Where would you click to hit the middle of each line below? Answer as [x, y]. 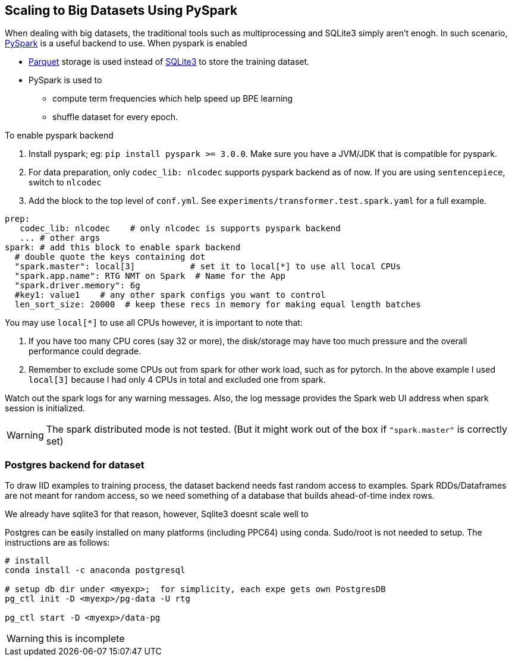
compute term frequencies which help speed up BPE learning [173, 99]
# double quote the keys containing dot [110, 257]
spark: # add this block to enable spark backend [123, 248]
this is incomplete [85, 639]
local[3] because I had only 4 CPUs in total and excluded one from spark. [177, 380]
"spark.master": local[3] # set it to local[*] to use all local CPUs [208, 267]
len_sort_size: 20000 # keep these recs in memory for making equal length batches [218, 305]
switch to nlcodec [65, 182]
